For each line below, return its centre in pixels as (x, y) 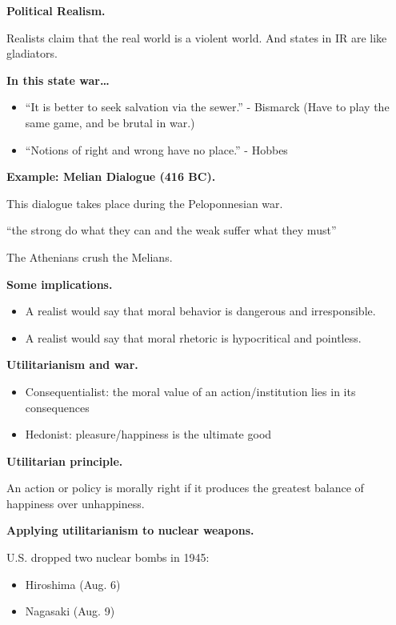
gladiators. (32, 53)
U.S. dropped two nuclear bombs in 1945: (108, 557)
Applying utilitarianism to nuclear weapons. (130, 530)
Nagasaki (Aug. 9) (70, 611)
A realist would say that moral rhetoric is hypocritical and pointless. (193, 337)
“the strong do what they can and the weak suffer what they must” (172, 230)
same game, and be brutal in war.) (110, 122)
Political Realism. (56, 10)
